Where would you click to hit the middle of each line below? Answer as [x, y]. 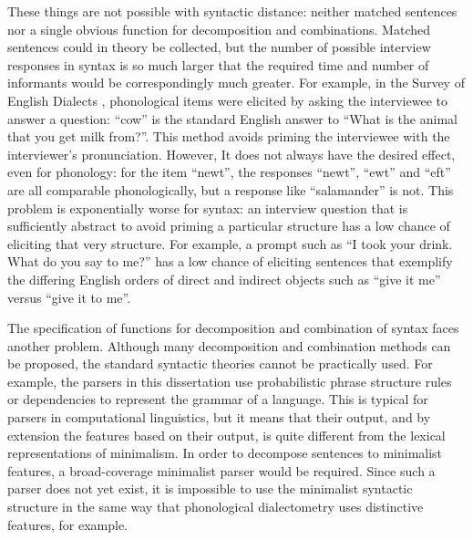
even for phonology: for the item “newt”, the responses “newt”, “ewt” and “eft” [229, 172]
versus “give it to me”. [69, 297]
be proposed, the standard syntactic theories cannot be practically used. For [220, 363]
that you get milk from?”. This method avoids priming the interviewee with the [229, 136]
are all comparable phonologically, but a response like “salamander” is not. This [231, 189]
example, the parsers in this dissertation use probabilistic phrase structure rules [230, 381]
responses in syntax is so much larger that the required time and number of [218, 64]
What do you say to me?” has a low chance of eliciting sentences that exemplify [230, 261]
